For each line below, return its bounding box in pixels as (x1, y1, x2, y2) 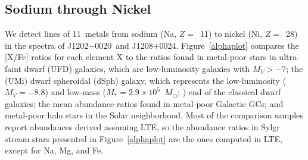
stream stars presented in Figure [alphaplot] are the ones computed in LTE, (5, 132, 282, 145)
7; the (282, 62, 303, 74)
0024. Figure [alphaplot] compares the (159, 39, 299, 51)
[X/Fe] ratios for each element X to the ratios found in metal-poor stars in (5, 51, 276, 63)
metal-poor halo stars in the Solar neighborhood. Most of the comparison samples (5, 109, 303, 121)
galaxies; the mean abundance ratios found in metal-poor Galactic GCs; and (5, 97, 284, 109)
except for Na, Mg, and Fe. (5, 144, 104, 156)
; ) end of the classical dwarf (178, 86, 281, 98)
